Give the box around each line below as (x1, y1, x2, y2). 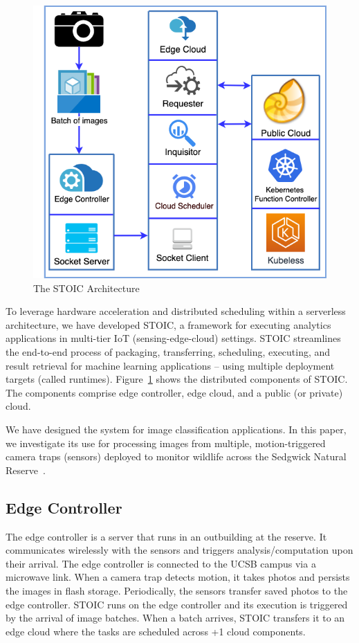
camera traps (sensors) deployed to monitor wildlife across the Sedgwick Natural (6, 449, 347, 464)
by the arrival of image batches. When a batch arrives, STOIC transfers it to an (6, 610, 345, 625)
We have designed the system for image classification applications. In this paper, (6, 422, 347, 436)
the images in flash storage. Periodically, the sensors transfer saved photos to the (6, 583, 348, 597)
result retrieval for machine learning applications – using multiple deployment (6, 358, 335, 372)
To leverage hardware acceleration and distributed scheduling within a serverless (6, 304, 346, 318)
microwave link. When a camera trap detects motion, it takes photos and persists (6, 570, 350, 584)
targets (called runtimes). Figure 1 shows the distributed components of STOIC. (6, 372, 348, 386)
